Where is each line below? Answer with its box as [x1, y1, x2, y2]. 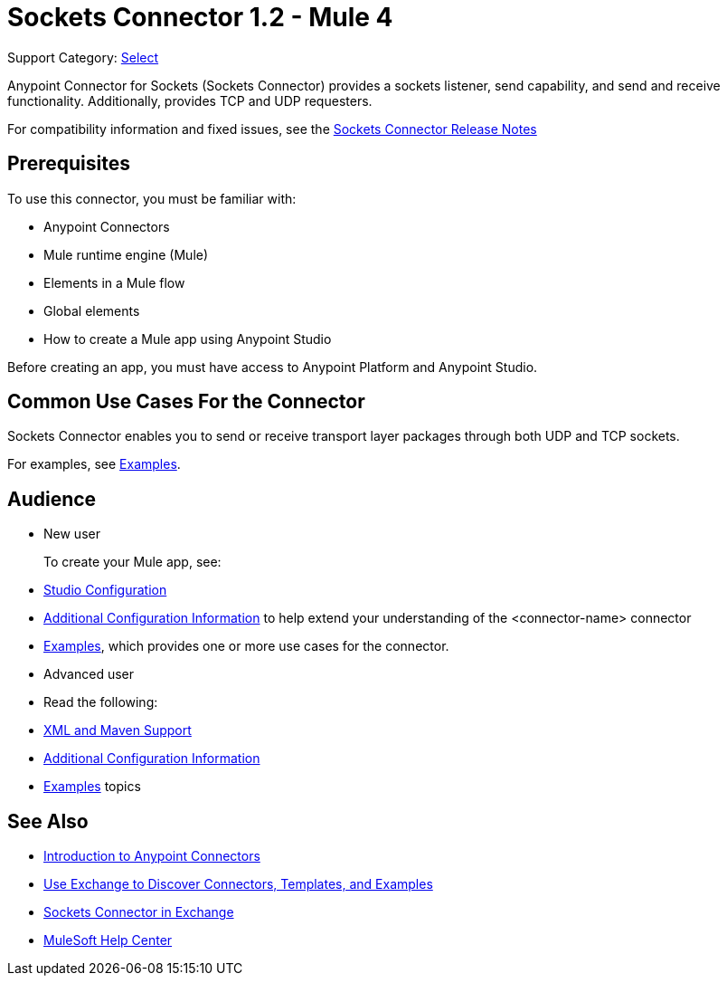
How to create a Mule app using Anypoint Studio [43, 330, 332, 347]
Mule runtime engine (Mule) [43, 246, 209, 262]
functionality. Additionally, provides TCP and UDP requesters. [7, 92, 373, 109]
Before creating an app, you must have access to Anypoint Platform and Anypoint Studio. [7, 358, 538, 375]
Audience [7, 487, 97, 511]
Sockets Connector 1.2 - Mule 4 [7, 2, 393, 33]
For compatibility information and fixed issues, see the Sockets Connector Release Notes [7, 120, 537, 137]
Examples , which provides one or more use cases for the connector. [43, 638, 449, 654]
